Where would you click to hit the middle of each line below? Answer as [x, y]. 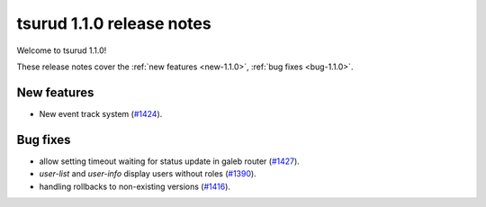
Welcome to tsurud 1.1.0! [62, 50]
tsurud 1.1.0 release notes [114, 23]
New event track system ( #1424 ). [101, 113]
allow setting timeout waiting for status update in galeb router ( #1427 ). [170, 161]
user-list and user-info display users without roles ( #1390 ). [148, 174]
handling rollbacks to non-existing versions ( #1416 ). [135, 186]
